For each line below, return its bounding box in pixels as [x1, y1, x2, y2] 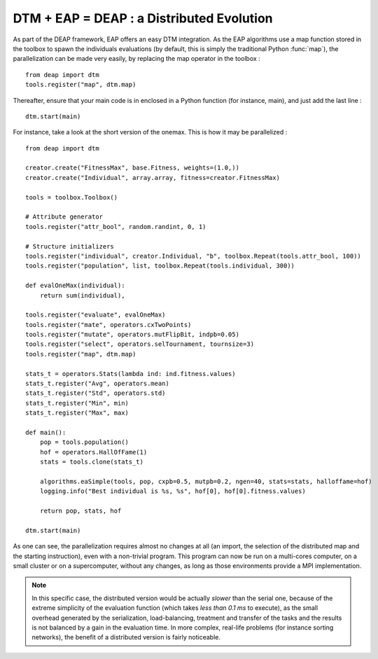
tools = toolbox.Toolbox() [25, 193, 118, 201]
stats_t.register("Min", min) [25, 399, 129, 407]
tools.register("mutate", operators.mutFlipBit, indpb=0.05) [25, 331, 239, 339]
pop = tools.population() [39, 438, 129, 446]
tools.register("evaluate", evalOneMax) [25, 311, 166, 319]
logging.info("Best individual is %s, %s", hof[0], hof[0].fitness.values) [39, 487, 306, 495]
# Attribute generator [25, 213, 104, 221]
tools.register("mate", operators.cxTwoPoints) [25, 321, 192, 328]
